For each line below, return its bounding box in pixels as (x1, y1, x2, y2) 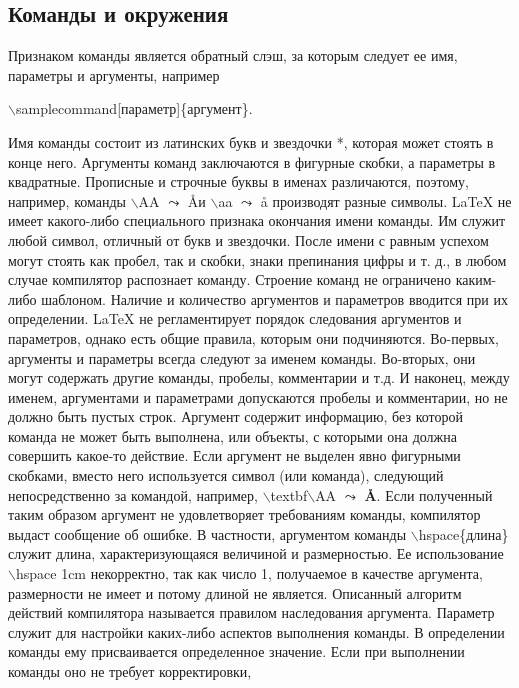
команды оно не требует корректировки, (8, 661, 252, 682)
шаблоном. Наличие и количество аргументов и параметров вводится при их (41, 288, 508, 309)
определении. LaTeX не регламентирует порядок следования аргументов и (8, 308, 462, 329)
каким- (455, 269, 497, 290)
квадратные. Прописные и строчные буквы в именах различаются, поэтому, (8, 171, 470, 192)
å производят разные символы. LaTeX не (260, 190, 512, 211)
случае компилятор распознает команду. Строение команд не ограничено (8, 269, 451, 290)
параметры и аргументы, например (8, 64, 220, 85)
